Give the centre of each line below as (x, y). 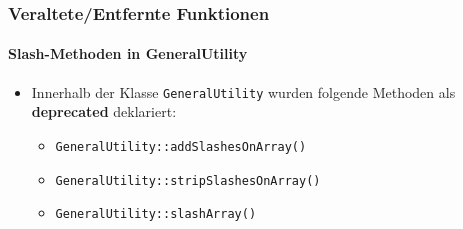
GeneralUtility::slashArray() (156, 214)
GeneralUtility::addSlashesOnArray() (181, 146)
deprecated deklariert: (104, 111)
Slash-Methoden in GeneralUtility (128, 53)
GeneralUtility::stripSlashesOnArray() (188, 180)
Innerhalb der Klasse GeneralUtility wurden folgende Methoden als (243, 91)
